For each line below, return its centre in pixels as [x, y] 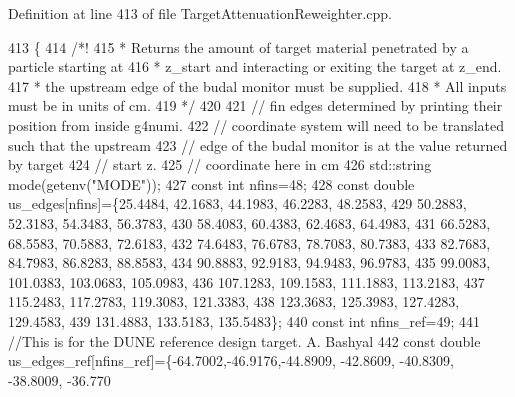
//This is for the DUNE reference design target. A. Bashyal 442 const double [244, 340]
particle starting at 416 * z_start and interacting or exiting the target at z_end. [255, 66]
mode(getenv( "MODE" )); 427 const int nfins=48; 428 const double [211, 183]
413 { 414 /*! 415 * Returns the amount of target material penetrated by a [238, 46]
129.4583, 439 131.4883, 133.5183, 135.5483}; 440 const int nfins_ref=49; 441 [244, 320]
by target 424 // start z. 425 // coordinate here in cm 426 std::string [220, 164]
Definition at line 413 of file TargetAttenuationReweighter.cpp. [200, 13]
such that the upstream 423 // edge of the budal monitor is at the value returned [258, 144]
